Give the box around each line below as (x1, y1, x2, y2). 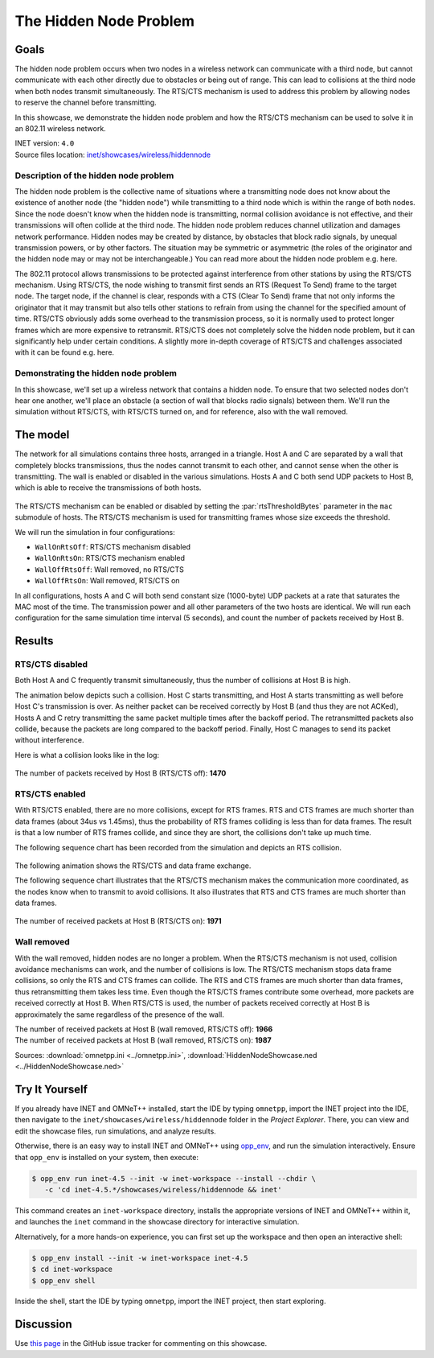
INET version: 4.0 (14, 138, 75, 148)
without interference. (14, 735, 84, 745)
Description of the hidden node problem (14, 170, 174, 181)
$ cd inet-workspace (31, 1265, 113, 1274)
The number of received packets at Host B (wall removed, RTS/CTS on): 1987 (14, 1035, 272, 1045)
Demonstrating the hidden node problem (14, 368, 177, 379)
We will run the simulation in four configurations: (14, 527, 176, 537)
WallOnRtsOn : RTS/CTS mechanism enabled (35, 553, 185, 563)
